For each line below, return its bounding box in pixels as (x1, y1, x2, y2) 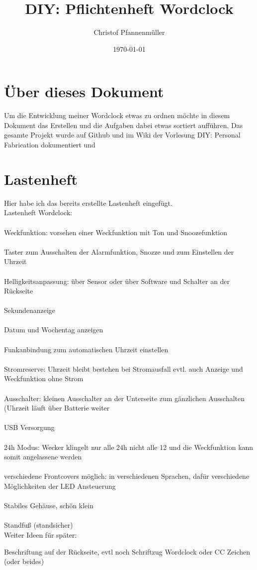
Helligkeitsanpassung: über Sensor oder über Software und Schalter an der (4, 276, 230, 286)
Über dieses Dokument (4, 81, 164, 102)
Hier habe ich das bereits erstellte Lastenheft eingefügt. (4, 197, 172, 208)
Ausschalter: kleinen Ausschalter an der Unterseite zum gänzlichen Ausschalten (4, 393, 245, 403)
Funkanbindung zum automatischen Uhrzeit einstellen (4, 344, 169, 354)
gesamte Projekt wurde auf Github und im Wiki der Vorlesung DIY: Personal (4, 130, 241, 140)
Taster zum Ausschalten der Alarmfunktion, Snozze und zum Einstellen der (4, 246, 234, 257)
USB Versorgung (4, 422, 55, 432)
